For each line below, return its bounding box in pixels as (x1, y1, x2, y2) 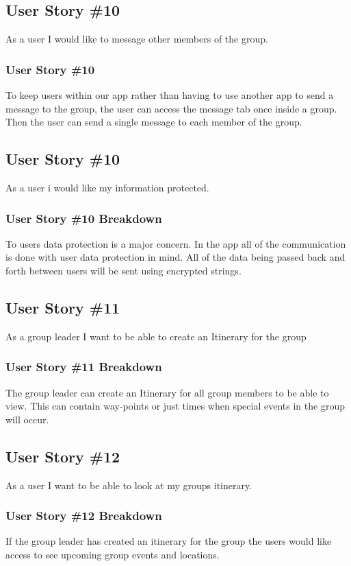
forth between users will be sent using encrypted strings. (5, 263, 242, 277)
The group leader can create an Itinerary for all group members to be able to (5, 385, 329, 399)
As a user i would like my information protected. (5, 180, 209, 194)
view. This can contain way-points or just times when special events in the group (5, 399, 345, 413)
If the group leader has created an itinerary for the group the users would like (5, 534, 332, 548)
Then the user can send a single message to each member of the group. (5, 115, 302, 129)
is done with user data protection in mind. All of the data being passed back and (5, 250, 346, 264)
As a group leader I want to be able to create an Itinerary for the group (5, 329, 307, 343)
